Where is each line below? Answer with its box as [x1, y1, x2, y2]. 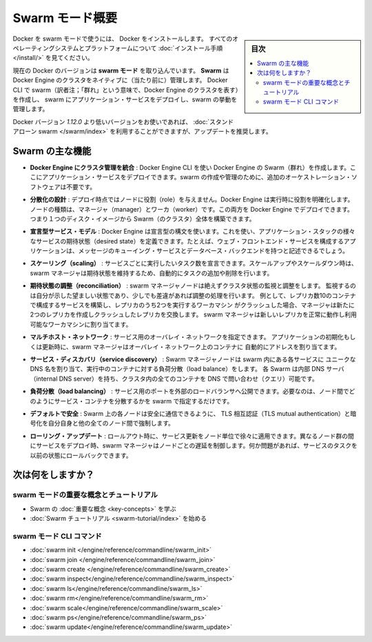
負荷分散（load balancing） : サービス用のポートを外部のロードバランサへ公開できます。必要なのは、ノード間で [30, 387, 349, 396]
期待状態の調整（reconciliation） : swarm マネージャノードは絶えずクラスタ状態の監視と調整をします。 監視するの [30, 281, 356, 290]
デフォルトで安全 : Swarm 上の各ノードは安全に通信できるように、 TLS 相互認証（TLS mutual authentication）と [30, 409, 351, 417]
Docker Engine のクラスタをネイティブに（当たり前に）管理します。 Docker [12, 76, 228, 84]
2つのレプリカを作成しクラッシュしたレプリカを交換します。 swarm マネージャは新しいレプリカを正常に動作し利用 [30, 310, 358, 319]
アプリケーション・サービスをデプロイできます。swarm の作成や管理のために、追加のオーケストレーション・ [41, 173, 352, 181]
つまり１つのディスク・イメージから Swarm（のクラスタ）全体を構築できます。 [30, 214, 256, 223]
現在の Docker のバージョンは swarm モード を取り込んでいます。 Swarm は [12, 66, 230, 74]
